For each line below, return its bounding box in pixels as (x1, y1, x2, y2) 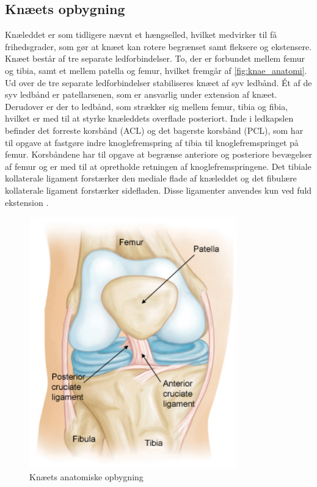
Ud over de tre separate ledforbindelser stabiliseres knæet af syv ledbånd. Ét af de (5, 76, 312, 89)
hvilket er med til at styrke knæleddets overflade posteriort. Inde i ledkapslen (5, 112, 294, 125)
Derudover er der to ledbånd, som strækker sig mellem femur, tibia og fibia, (5, 100, 288, 112)
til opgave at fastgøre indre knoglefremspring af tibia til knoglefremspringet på (5, 136, 299, 148)
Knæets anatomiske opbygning (29, 471, 144, 483)
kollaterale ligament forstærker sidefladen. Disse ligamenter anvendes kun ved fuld (5, 183, 312, 196)
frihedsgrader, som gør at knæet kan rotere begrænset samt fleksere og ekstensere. (5, 40, 312, 53)
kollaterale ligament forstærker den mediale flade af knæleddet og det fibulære (5, 172, 297, 185)
